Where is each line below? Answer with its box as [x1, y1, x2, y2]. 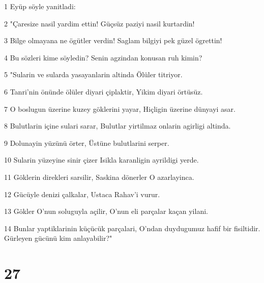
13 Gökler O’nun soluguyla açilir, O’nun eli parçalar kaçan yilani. [4, 206, 208, 216]
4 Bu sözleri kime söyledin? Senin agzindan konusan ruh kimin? [4, 52, 202, 62]
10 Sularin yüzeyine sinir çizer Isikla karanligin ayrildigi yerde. [4, 154, 199, 165]
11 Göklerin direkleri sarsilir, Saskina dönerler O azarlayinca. [4, 171, 194, 182]
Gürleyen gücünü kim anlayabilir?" [4, 233, 112, 243]
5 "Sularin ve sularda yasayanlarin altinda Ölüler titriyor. [4, 69, 183, 80]
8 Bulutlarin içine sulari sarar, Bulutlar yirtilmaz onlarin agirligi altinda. [4, 120, 231, 131]
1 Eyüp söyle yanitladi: [4, 1, 76, 11]
